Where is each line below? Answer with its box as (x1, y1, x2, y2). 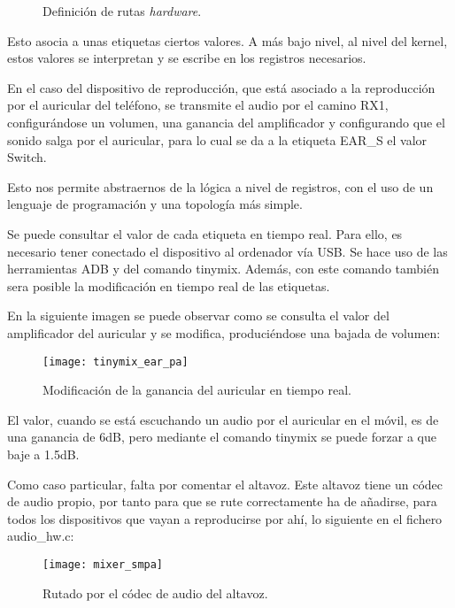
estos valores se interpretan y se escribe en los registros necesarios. (7, 49, 366, 67)
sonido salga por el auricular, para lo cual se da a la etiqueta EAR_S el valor (7, 130, 428, 149)
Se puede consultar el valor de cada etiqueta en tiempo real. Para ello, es (7, 224, 403, 242)
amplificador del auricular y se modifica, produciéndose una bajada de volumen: (7, 323, 441, 342)
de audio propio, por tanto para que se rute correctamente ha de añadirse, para (7, 492, 437, 511)
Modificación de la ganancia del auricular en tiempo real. (42, 381, 351, 399)
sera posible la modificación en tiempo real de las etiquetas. (7, 276, 330, 295)
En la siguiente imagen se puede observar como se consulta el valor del (7, 306, 389, 325)
